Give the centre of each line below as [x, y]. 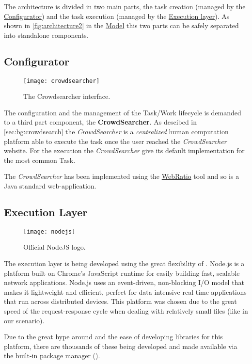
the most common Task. [40, 160]
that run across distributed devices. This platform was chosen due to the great [120, 301]
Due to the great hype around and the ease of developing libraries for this [113, 337]
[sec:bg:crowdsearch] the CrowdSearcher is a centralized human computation [116, 132]
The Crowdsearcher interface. [67, 96]
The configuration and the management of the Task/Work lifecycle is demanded [123, 112]
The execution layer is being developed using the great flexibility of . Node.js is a [124, 263]
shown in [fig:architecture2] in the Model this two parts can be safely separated [121, 25]
